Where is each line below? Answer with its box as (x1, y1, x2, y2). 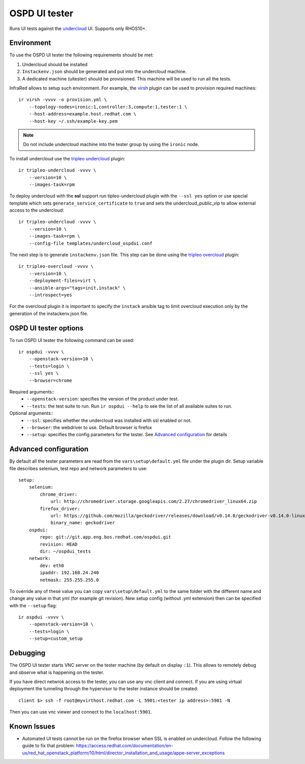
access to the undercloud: (9, 207, 65, 213)
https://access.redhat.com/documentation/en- (76, 743, 174, 749)
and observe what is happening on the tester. (9, 669, 104, 675)
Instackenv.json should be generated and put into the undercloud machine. (22, 69, 187, 75)
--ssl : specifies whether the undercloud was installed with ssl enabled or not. (26, 417, 192, 423)
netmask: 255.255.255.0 (40, 577, 99, 583)
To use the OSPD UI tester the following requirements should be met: (9, 52, 154, 58)
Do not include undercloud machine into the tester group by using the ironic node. (23, 142, 199, 148)
